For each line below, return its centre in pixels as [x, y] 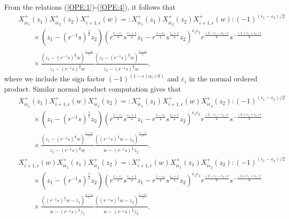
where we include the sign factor [55, 79]
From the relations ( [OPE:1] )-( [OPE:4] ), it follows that [90, 7]
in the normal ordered [223, 79]
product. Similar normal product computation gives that [93, 88]
